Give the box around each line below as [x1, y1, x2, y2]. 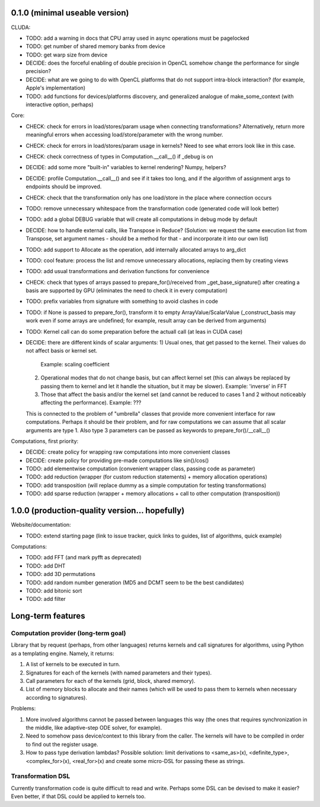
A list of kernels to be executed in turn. [25, 661, 121, 668]
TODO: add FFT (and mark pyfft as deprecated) [25, 554, 142, 561]
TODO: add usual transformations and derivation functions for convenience [25, 268, 210, 275]
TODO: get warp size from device [25, 51, 108, 58]
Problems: [11, 705, 36, 712]
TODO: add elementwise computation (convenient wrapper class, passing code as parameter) [25, 465, 255, 472]
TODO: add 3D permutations [25, 571, 96, 578]
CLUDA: [11, 24, 31, 31]
